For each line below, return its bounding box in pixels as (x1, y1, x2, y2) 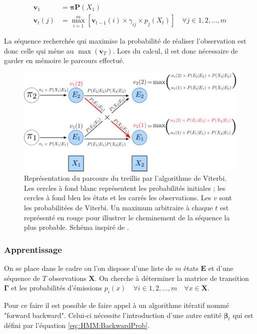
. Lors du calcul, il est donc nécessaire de (112, 45, 238, 56)
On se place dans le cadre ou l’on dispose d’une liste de (4, 263, 173, 273)
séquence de (4, 272, 40, 283)
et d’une (208, 263, 233, 273)
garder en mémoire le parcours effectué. (4, 55, 124, 66)
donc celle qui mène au (4, 45, 74, 56)
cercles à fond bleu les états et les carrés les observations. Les (24, 192, 211, 203)
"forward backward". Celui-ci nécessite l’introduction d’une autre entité (4, 309, 221, 320)
